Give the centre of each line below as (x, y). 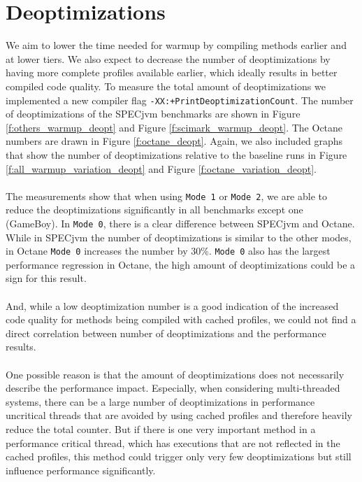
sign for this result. (46, 278)
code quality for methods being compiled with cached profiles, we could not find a (181, 319)
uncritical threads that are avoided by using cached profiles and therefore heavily (179, 415)
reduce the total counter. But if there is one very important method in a (161, 429)
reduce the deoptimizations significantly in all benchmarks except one (154, 210)
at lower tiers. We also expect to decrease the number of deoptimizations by (168, 58)
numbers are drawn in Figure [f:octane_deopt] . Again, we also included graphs (174, 141)
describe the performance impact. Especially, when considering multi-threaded (173, 388)
